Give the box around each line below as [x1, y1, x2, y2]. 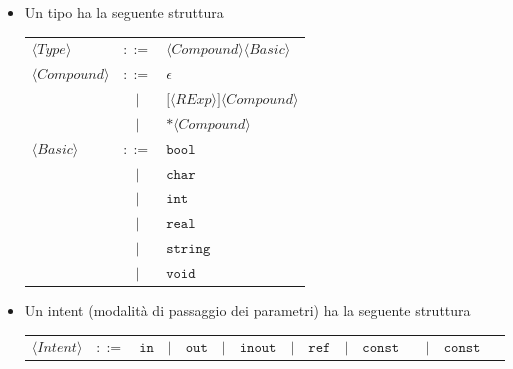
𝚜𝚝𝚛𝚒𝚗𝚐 [166, 242, 211, 257]
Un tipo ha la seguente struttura [24, 2, 224, 22]
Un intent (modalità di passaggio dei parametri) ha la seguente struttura [24, 300, 471, 321]
